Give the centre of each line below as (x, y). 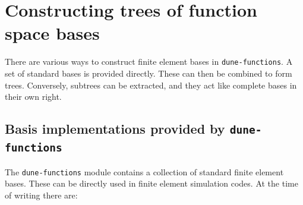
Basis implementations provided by (115, 129)
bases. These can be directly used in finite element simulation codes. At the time (151, 183)
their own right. (33, 97)
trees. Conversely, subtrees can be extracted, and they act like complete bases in (151, 85)
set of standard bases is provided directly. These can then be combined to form (149, 73)
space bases (52, 33)
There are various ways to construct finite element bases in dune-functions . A (149, 61)
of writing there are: (41, 195)
